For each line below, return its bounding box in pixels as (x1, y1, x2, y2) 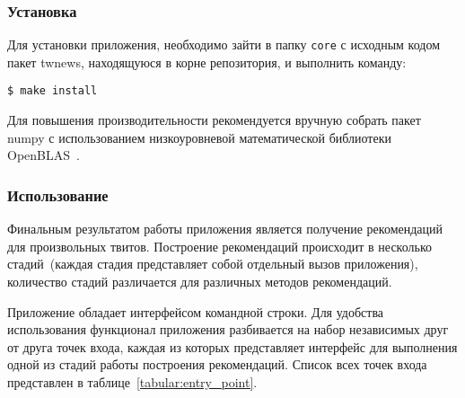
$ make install (7, 84, 98, 98)
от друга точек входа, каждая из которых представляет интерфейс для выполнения (7, 337, 458, 356)
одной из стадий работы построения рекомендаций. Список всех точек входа (7, 355, 427, 374)
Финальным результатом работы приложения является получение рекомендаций (7, 219, 443, 238)
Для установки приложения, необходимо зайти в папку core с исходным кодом (7, 35, 440, 54)
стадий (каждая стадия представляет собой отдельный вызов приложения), (7, 254, 418, 273)
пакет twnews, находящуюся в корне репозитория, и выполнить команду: (7, 52, 407, 71)
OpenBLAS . (7, 146, 80, 164)
